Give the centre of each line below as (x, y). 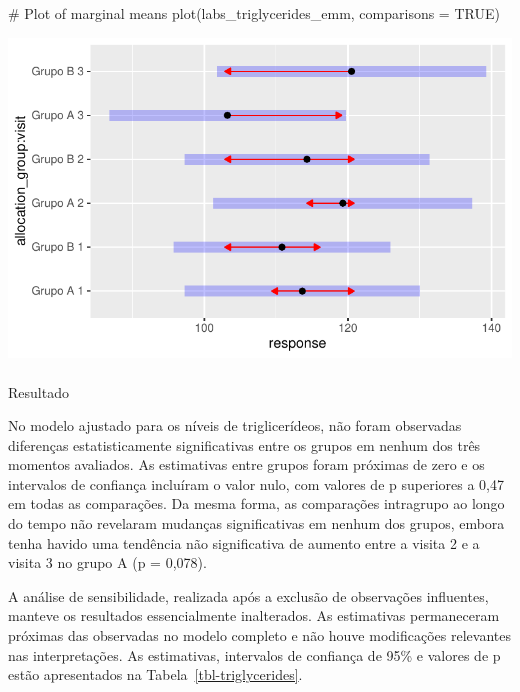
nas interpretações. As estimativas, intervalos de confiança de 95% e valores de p (254, 654)
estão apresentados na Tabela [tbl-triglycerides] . (155, 674)
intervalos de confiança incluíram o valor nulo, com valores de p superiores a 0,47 (256, 483)
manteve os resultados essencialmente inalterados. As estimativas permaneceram (254, 615)
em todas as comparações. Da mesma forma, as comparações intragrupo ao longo (256, 503)
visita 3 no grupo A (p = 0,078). (107, 562)
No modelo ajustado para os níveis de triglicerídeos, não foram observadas (235, 425)
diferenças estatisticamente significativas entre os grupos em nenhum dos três (244, 444)
